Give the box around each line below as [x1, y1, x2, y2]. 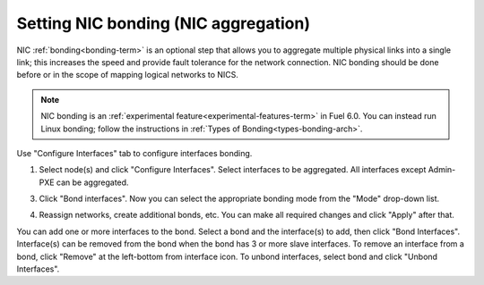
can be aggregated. [56, 177, 129, 188]
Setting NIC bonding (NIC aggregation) [16, 13, 311, 33]
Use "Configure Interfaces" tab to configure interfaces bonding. [16, 147, 253, 158]
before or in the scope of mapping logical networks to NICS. [16, 70, 239, 80]
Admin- [428, 164, 456, 175]
